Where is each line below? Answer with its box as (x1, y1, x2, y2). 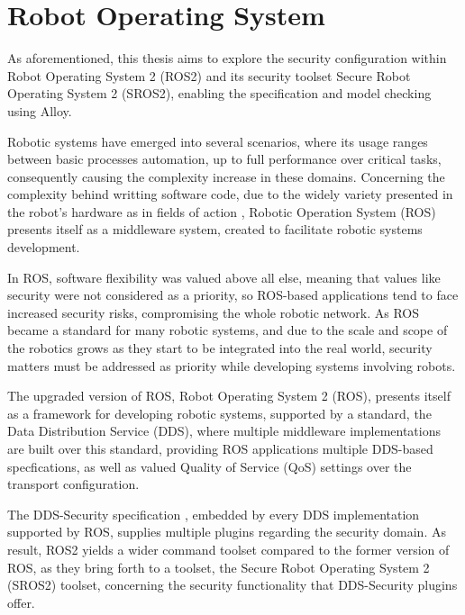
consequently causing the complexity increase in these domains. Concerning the (7, 167, 445, 185)
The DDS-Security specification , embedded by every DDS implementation (7, 504, 420, 523)
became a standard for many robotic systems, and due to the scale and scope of (7, 321, 448, 339)
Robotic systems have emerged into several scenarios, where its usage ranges (7, 131, 428, 150)
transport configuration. (7, 475, 140, 493)
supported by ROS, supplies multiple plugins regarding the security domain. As (7, 522, 446, 541)
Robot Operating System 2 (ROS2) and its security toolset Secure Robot (7, 66, 411, 85)
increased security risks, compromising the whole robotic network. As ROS (7, 303, 420, 321)
